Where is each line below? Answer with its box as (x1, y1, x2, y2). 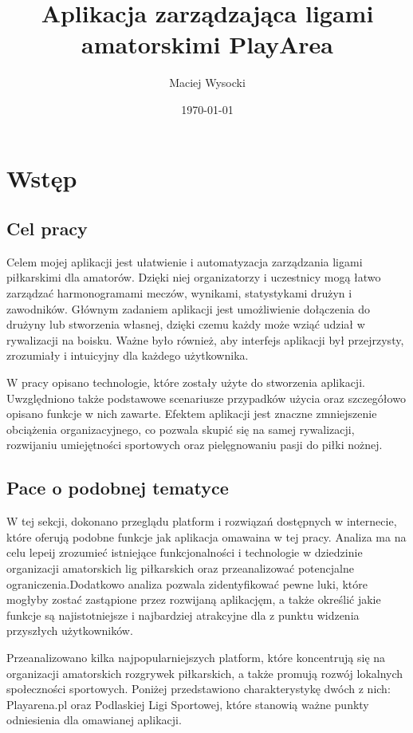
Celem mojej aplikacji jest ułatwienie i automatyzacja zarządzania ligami (6, 253, 363, 270)
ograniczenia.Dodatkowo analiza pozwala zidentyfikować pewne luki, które (6, 575, 368, 592)
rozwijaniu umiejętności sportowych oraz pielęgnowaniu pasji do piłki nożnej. (6, 436, 383, 453)
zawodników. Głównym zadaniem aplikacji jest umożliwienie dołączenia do (6, 300, 371, 317)
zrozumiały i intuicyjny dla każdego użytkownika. (6, 347, 249, 364)
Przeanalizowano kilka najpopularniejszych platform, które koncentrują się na (6, 648, 386, 665)
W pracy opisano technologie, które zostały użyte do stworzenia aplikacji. (6, 374, 365, 391)
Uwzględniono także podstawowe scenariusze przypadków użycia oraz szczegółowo (6, 389, 406, 406)
